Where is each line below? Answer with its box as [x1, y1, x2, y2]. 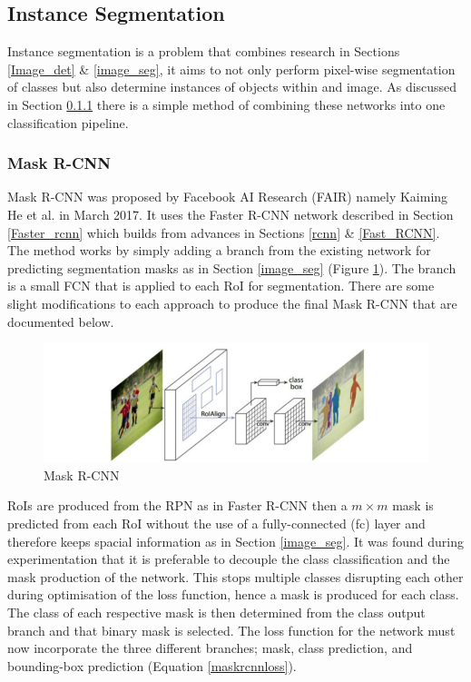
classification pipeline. [7, 113, 129, 132]
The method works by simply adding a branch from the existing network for [7, 241, 431, 260]
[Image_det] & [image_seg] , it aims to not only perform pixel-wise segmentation [7, 59, 456, 78]
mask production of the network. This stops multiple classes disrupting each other [7, 567, 464, 586]
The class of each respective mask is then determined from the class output [7, 603, 426, 622]
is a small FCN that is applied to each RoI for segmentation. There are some [7, 276, 435, 295]
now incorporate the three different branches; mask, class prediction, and [7, 638, 413, 657]
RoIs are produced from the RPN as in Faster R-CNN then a [7, 496, 348, 515]
